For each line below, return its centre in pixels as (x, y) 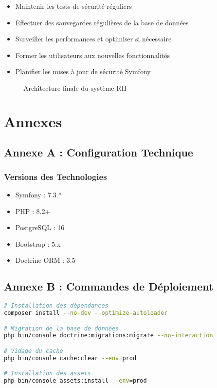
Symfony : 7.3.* (38, 194)
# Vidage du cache (34, 351)
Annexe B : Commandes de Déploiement (109, 286)
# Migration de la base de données (62, 328)
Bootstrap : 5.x (38, 243)
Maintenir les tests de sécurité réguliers (74, 6)
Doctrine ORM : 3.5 (45, 260)
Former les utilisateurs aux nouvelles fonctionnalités (93, 55)
